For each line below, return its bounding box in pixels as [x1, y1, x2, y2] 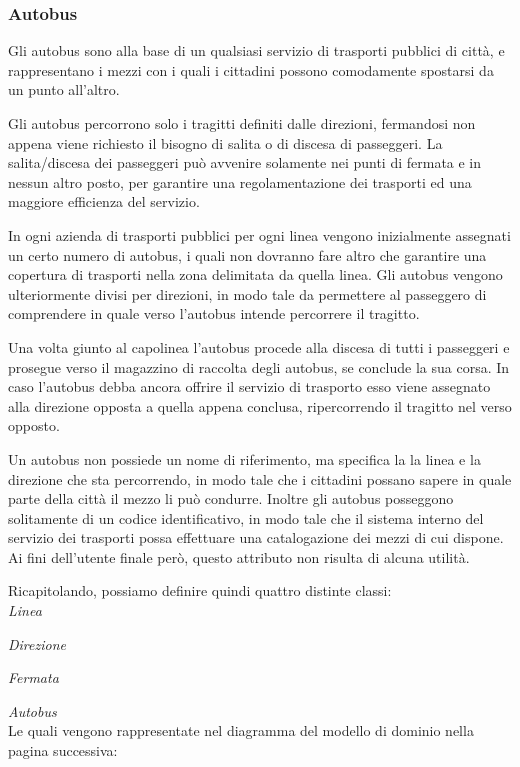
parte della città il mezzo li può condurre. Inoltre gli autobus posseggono [8, 488, 454, 509]
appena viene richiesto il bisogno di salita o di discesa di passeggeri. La [8, 132, 443, 153]
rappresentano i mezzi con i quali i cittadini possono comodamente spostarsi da [8, 59, 494, 80]
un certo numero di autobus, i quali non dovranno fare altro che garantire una [8, 244, 487, 265]
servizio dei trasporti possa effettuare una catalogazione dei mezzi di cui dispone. [8, 527, 504, 548]
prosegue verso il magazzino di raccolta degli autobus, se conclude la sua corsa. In [8, 356, 510, 377]
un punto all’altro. [8, 79, 120, 100]
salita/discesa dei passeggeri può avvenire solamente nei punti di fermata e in [8, 152, 482, 173]
